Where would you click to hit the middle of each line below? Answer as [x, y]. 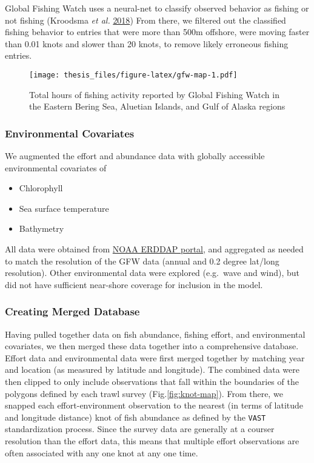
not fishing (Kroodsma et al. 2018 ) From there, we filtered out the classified [145, 20]
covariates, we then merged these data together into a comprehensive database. [152, 346]
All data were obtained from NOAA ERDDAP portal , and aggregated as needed [154, 249]
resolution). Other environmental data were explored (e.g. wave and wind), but [152, 273]
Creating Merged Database [72, 311]
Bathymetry [42, 228]
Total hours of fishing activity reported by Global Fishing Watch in [154, 94]
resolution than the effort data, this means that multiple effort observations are [152, 441]
